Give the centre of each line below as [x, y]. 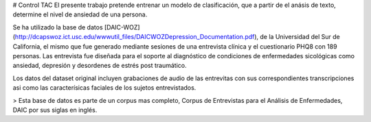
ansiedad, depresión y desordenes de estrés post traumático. [100, 66]
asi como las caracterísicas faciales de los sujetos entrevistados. [104, 88]
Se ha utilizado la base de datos [58, 27]
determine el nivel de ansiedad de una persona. [80, 14]
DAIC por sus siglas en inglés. [55, 110]
